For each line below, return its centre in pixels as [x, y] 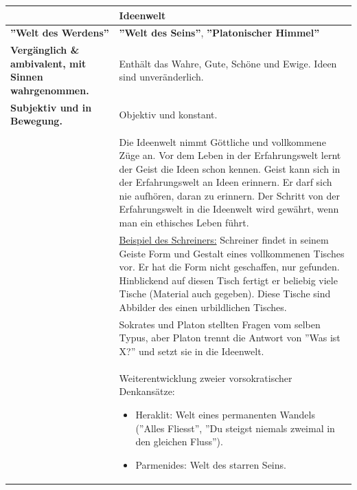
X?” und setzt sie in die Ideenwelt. [192, 351]
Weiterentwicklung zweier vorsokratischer [206, 377]
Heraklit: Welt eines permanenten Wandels [225, 414]
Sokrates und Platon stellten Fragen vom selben [220, 324]
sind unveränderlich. [161, 77]
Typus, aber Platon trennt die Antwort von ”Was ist [230, 338]
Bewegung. [36, 121]
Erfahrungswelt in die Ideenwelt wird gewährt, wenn [229, 209]
